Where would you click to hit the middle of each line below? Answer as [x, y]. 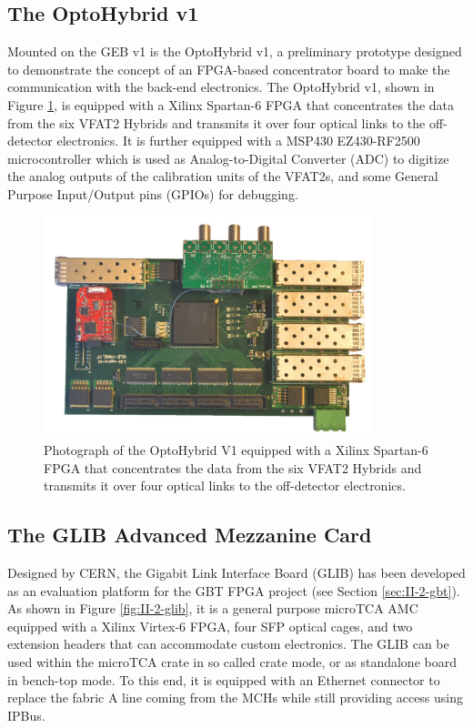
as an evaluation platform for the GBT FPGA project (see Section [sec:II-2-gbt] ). [234, 590]
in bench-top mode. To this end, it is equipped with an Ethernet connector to [224, 679]
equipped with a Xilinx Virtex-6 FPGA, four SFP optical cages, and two [210, 626]
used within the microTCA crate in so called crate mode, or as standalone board [232, 661]
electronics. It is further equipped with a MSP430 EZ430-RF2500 [238, 141]
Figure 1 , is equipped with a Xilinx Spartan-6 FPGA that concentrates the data [231, 104]
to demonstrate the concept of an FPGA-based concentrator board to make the [229, 69]
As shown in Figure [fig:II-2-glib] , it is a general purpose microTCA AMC [213, 608]
